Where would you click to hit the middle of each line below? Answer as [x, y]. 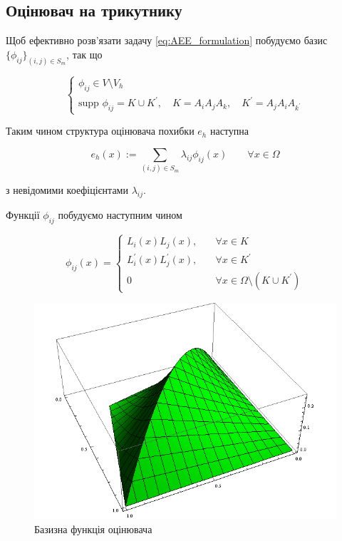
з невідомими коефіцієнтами [67, 190]
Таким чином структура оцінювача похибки [100, 131]
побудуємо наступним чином [120, 215]
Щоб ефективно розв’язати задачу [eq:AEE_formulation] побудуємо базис [167, 40]
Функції [23, 215]
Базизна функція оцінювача [93, 529]
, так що [84, 54]
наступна [229, 131]
